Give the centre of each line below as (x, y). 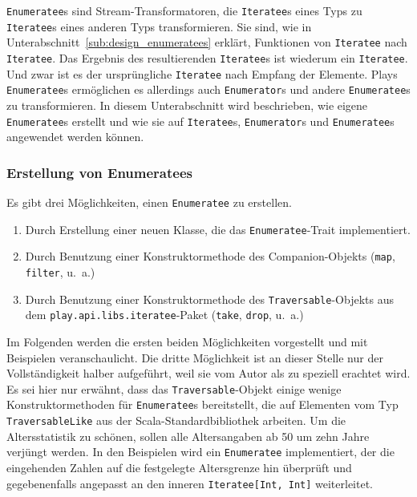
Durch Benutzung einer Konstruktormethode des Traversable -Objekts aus (209, 299)
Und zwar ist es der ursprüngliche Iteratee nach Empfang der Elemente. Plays (202, 73)
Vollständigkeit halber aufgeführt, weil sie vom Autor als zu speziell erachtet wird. (208, 373)
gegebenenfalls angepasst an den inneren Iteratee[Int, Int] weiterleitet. (190, 483)
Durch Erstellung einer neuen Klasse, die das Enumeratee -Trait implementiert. (218, 229)
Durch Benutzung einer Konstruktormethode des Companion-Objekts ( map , (210, 256)
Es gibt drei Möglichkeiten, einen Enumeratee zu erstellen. (149, 202)
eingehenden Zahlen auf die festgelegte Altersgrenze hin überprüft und (179, 467)
